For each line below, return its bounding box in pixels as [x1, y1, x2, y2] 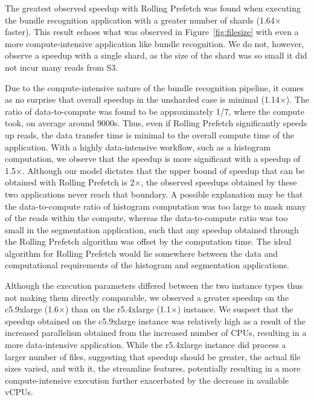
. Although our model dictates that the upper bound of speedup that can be [22, 164, 305, 176]
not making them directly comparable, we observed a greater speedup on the [5, 291, 289, 303]
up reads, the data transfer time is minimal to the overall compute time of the [5, 128, 295, 141]
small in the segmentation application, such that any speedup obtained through [5, 223, 299, 236]
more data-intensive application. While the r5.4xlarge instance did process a [5, 338, 286, 351]
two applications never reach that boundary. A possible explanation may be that [5, 187, 303, 200]
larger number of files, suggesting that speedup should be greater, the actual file [5, 350, 301, 363]
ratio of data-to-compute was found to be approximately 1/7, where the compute [5, 105, 305, 117]
